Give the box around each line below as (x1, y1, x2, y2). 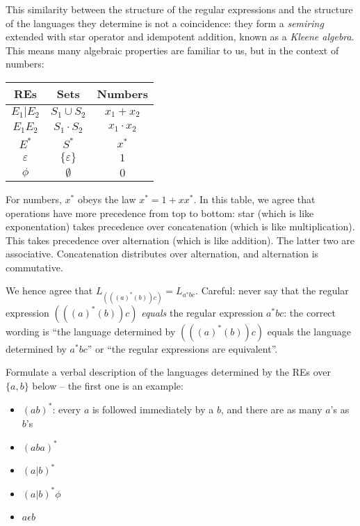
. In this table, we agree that (193, 191, 316, 206)
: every (52, 401, 81, 416)
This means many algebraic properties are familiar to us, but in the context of (6, 42, 339, 57)
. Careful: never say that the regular (195, 283, 349, 298)
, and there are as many (220, 401, 322, 416)
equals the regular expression (141, 305, 263, 319)
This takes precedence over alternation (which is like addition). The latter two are (6, 232, 355, 247)
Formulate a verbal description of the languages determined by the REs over (6, 365, 332, 379)
